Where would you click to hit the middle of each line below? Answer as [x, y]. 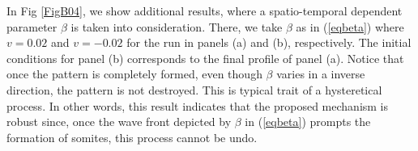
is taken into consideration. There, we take [177, 26]
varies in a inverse [321, 74]
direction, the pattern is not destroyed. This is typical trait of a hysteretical [194, 89]
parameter [32, 26]
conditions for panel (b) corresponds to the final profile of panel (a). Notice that [205, 58]
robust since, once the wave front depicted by [119, 122]
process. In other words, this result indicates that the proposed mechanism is [198, 105]
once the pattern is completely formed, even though [134, 74]
